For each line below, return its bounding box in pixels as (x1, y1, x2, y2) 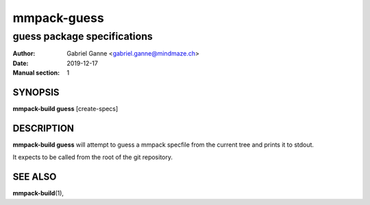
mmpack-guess (12, 10, 104, 25)
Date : (12, 59, 29, 67)
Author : (12, 49, 36, 58)
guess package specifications (12, 30, 153, 43)
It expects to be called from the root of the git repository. (12, 153, 173, 161)
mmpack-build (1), (12, 189, 64, 197)
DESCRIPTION (12, 122, 75, 134)
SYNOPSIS (12, 86, 60, 98)
